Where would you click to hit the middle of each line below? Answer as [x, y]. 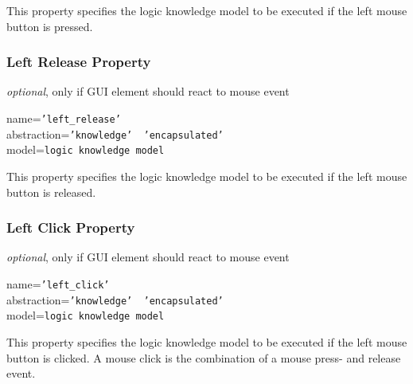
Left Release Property [79, 62]
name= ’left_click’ [58, 283]
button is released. [51, 192]
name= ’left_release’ [64, 118]
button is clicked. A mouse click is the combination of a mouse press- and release [204, 357]
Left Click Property [71, 227]
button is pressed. [50, 26]
